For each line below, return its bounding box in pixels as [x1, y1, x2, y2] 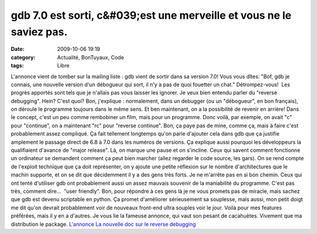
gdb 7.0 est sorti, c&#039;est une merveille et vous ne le [11, 9, 292, 22]
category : [11, 53, 36, 61]
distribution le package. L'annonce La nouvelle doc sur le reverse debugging [11, 221, 196, 228]
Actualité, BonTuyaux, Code [57, 53, 124, 61]
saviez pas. [11, 25, 68, 38]
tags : [11, 62, 24, 69]
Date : [11, 46, 25, 53]
